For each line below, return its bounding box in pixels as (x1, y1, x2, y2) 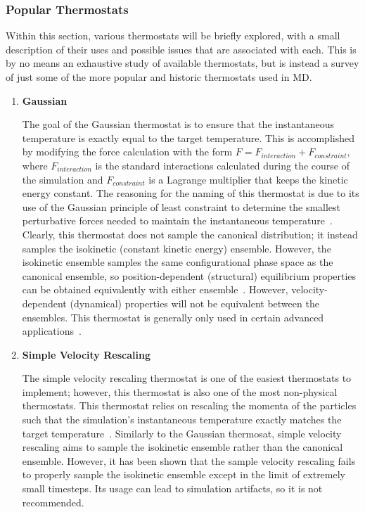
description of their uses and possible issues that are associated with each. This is (6, 41, 357, 56)
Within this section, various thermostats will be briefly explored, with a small (6, 28, 340, 43)
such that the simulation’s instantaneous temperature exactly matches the (22, 412, 342, 427)
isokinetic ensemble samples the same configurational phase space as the (22, 255, 333, 269)
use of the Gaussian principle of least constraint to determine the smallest (22, 199, 341, 214)
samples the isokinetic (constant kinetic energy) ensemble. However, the (22, 241, 331, 255)
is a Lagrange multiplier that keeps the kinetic (148, 172, 348, 186)
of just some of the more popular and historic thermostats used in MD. (6, 70, 312, 84)
